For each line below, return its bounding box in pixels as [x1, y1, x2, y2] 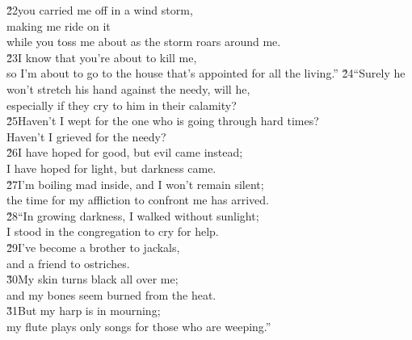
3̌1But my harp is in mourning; [6, 302, 161, 319]
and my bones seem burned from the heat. [6, 286, 217, 303]
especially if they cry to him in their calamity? [6, 96, 237, 113]
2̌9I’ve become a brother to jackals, [6, 238, 180, 255]
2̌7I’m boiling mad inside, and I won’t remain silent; [6, 175, 264, 192]
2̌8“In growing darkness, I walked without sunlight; [6, 207, 259, 224]
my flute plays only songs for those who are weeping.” [6, 317, 271, 334]
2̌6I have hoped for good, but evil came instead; [6, 144, 243, 161]
